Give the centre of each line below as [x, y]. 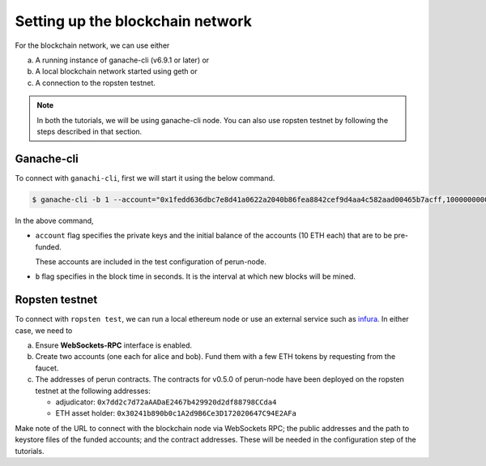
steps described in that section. [90, 131]
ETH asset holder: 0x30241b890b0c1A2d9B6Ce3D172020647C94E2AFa [176, 413]
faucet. [47, 368]
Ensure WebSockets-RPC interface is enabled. [114, 345]
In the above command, [54, 220]
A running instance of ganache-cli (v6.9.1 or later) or [122, 60]
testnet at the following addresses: [93, 391]
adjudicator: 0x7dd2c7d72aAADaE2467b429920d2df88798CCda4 [166, 402]
